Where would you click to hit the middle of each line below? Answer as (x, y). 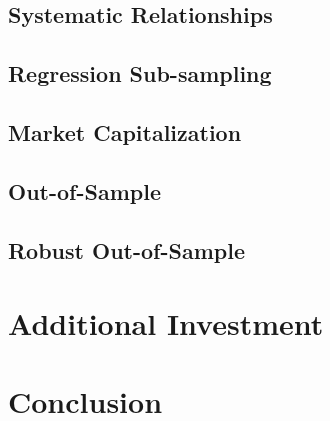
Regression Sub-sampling (140, 73)
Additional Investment (166, 323)
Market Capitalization (125, 131)
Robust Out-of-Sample (126, 249)
